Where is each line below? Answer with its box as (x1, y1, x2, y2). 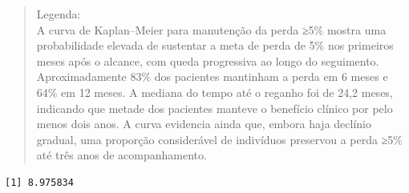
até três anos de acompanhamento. (36, 147, 207, 163)
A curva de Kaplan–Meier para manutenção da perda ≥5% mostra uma (36, 21, 387, 38)
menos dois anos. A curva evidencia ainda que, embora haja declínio (36, 115, 371, 132)
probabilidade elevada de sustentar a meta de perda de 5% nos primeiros (36, 37, 394, 54)
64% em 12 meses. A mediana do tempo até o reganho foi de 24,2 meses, (36, 83, 393, 100)
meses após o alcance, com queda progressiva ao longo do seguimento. (36, 52, 379, 69)
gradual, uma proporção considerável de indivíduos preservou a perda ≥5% (36, 131, 403, 147)
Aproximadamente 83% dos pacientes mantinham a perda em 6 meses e (36, 68, 388, 85)
